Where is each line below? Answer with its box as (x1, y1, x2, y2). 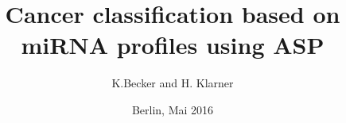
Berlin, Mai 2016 (131, 101, 214, 117)
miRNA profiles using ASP (21, 29, 325, 61)
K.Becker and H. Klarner (111, 75, 234, 91)
